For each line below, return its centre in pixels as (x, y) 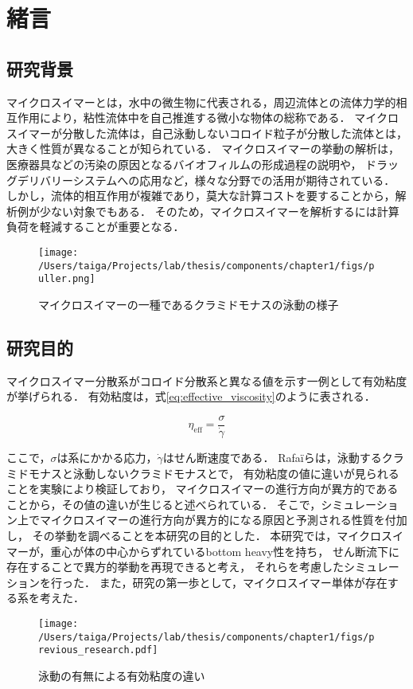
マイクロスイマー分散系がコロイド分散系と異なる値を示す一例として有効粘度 (207, 380)
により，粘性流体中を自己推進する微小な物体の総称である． (195, 117)
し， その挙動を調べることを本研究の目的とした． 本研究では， (172, 535)
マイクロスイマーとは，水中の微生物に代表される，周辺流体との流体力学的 (201, 102)
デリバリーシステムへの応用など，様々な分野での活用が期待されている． (206, 180)
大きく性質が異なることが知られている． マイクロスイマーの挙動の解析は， (203, 149)
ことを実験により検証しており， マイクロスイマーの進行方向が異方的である (203, 489)
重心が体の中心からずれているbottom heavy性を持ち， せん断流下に (225, 551)
